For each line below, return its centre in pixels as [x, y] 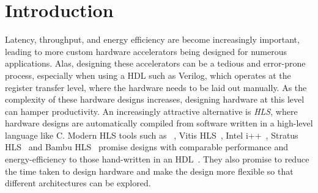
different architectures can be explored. [78, 183]
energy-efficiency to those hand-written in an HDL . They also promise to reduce [157, 159]
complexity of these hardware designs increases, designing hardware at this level [155, 99]
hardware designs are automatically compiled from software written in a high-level [159, 123]
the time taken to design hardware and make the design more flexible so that [149, 171]
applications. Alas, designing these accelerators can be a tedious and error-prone [155, 63]
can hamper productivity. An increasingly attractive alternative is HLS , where [151, 111]
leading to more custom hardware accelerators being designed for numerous [146, 51]
